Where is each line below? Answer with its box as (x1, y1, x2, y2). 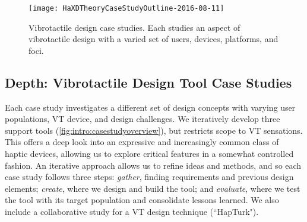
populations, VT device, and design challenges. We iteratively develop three (5, 112, 280, 125)
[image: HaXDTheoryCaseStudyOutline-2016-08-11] (29, 4, 224, 12)
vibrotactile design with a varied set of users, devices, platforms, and (29, 33, 278, 45)
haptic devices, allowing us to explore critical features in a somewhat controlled (5, 147, 294, 160)
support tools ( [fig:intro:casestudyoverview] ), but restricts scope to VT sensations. (5, 124, 303, 136)
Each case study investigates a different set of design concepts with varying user (5, 101, 296, 113)
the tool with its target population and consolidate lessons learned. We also (5, 194, 279, 206)
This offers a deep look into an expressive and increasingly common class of (5, 136, 279, 148)
